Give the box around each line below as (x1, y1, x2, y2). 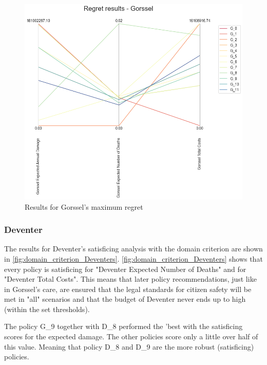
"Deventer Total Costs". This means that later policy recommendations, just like (4, 273, 257, 284)
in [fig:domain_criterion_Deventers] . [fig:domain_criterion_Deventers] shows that (4, 253, 263, 264)
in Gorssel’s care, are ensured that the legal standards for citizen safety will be (4, 283, 252, 294)
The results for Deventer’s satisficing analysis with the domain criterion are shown (4, 243, 263, 254)
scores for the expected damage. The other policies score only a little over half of (4, 331, 258, 342)
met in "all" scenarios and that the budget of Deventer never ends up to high (4, 294, 246, 304)
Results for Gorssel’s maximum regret (25, 201, 143, 212)
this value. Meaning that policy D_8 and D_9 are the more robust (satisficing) (4, 341, 254, 352)
